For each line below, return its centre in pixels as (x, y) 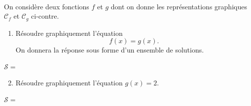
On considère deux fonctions (47, 6)
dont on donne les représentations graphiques (179, 6)
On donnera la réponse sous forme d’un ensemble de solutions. (110, 50)
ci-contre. (45, 16)
